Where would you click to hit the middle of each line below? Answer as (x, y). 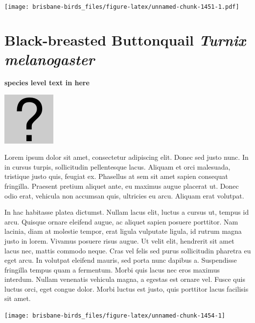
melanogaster (50, 59)
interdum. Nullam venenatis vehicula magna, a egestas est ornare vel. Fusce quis (125, 279)
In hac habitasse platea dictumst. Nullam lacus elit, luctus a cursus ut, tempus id (127, 212)
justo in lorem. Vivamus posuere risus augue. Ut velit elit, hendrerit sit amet (119, 240)
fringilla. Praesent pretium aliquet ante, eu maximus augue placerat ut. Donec (122, 186)
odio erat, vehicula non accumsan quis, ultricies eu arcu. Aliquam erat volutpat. (124, 195)
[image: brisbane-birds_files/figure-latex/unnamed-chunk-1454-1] (115, 316)
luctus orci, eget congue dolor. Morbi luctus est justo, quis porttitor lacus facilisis (127, 288)
